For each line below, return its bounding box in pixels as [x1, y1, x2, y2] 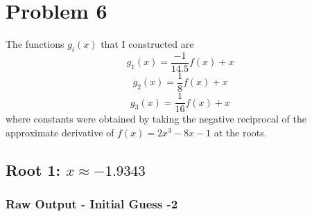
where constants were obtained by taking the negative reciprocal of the [6, 111, 306, 126]
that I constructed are [101, 37, 194, 51]
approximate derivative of [6, 125, 114, 139]
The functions [6, 37, 64, 51]
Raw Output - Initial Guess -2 [6, 195, 178, 212]
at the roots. [214, 125, 267, 139]
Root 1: [6, 159, 61, 180]
